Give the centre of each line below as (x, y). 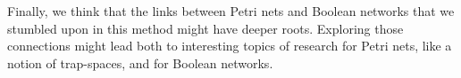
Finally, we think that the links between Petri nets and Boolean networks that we (231, 11)
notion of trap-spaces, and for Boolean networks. (140, 62)
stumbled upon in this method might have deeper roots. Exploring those (205, 28)
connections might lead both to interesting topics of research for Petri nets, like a (230, 46)
